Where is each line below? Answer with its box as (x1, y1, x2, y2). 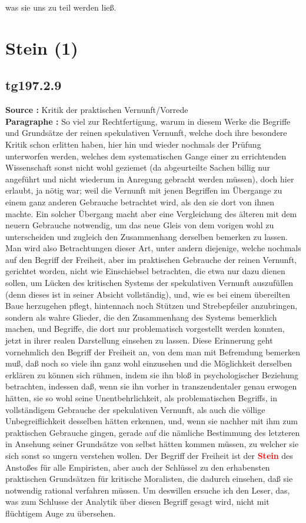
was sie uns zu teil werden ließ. (5, 1, 117, 13)
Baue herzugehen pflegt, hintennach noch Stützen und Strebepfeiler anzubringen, (5, 299, 298, 312)
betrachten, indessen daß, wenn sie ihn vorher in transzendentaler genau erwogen (5, 380, 297, 392)
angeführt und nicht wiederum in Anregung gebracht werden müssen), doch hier (5, 172, 294, 185)
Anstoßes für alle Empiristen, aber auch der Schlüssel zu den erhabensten (5, 461, 270, 473)
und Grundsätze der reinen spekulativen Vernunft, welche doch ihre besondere (5, 126, 287, 139)
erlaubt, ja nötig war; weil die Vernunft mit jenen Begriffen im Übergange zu (5, 184, 282, 196)
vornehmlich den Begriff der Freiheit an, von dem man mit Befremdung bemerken (5, 345, 300, 358)
